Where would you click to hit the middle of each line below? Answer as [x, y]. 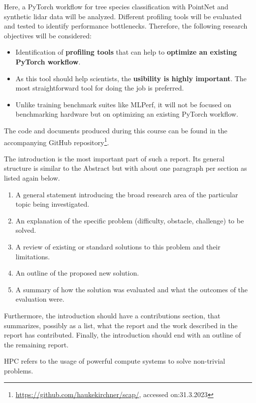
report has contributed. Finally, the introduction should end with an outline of [123, 335]
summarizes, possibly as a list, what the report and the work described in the [121, 325]
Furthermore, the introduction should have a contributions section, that [112, 315]
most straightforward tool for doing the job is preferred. [100, 88]
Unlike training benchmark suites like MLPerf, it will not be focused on [123, 104]
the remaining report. [36, 344]
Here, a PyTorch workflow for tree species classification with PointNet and [116, 6]
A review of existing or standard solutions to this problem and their [118, 246]
